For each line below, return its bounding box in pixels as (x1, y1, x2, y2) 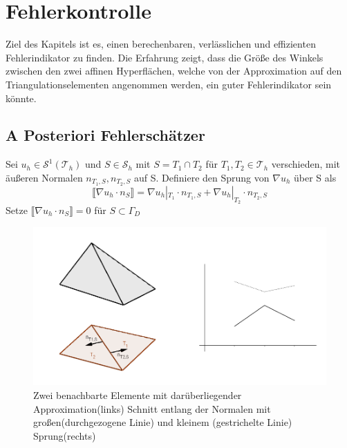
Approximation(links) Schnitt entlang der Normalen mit (33, 401, 271, 416)
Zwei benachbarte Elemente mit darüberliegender (33, 387, 242, 402)
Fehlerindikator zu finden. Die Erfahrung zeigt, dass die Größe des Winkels (6, 50, 323, 64)
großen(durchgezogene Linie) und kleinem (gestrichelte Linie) (33, 415, 292, 429)
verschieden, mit (271, 157, 340, 171)
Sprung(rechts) (33, 428, 96, 442)
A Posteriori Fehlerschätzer (6, 124, 205, 146)
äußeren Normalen (6, 170, 83, 184)
